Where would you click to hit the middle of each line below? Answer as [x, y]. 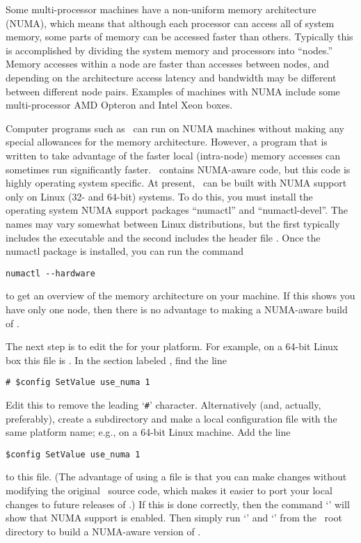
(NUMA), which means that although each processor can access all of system [170, 23]
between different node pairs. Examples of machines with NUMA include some [173, 91]
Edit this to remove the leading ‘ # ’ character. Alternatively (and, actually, [163, 404]
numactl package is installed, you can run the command [125, 251]
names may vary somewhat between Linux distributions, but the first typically [173, 223]
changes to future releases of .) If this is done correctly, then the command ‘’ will [178, 504]
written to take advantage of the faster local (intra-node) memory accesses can [173, 155]
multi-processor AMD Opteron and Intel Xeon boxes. [119, 105]
